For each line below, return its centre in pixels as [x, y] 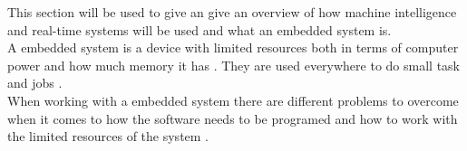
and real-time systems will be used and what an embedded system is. [199, 29]
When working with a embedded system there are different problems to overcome [233, 100]
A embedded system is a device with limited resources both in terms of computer [233, 47]
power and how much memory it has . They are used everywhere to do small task [233, 65]
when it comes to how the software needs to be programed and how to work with [233, 118]
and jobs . [35, 83]
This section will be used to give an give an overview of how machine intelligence [232, 12]
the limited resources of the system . [108, 136]
